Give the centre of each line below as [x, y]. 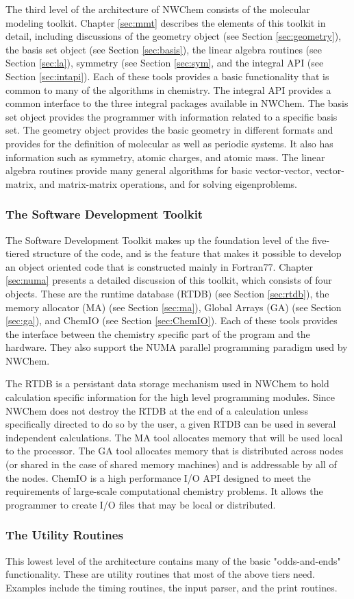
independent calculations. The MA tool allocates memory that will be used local [174, 437]
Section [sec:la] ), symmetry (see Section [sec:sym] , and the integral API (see [165, 63]
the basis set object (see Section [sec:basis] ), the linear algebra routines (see [164, 49]
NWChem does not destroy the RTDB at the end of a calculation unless [157, 410]
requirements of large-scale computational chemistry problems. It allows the [164, 491]
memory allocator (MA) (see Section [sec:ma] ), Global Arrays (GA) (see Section [174, 307]
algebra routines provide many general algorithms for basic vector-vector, [159, 170]
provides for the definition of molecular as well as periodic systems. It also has [169, 143]
